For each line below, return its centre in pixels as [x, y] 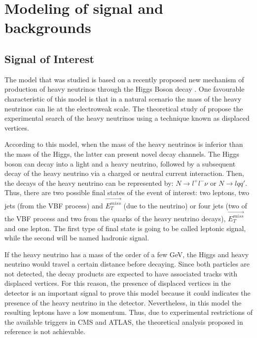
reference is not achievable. [45, 331]
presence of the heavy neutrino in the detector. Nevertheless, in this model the [123, 302]
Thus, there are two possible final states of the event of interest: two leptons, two [127, 192]
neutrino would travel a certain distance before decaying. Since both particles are [127, 264]
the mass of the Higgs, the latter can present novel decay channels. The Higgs [122, 153]
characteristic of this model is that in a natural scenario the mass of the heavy [123, 98]
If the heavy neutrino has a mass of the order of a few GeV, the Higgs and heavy [127, 254]
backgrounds [48, 27]
